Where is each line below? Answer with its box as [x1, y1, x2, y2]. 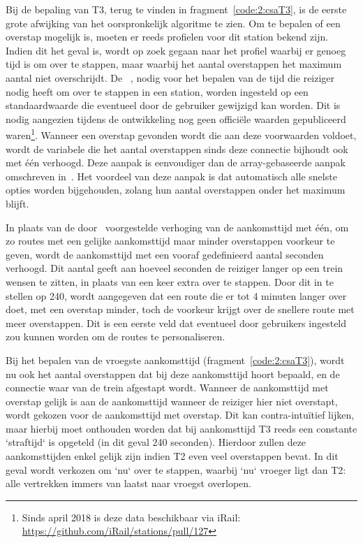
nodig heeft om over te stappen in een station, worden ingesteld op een [6, 84, 309, 99]
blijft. [6, 196, 29, 210]
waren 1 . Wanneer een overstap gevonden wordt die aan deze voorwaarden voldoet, [6, 126, 357, 142]
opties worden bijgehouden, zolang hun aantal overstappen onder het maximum [6, 182, 346, 197]
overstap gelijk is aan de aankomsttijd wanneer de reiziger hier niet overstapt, [6, 393, 338, 408]
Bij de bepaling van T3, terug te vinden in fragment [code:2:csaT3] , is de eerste [6, 2, 347, 16]
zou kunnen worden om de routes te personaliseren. [6, 329, 225, 344]
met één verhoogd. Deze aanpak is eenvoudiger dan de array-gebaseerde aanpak [6, 155, 346, 170]
